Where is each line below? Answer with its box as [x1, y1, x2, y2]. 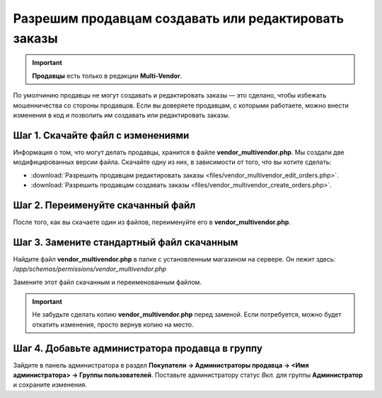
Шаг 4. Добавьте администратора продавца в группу [13, 342, 263, 354]
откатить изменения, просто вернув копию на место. [32, 320, 194, 329]
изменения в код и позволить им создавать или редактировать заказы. [13, 110, 230, 119]
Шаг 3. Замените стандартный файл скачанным [13, 236, 238, 248]
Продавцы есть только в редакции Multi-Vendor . [32, 71, 183, 80]
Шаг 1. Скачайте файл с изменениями [13, 129, 190, 141]
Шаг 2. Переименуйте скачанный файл [13, 199, 196, 211]
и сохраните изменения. [13, 380, 88, 389]
